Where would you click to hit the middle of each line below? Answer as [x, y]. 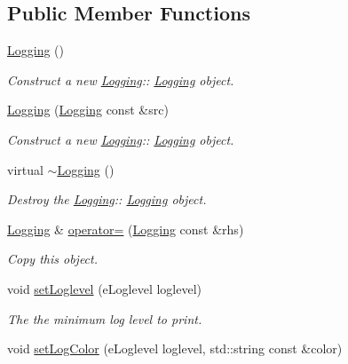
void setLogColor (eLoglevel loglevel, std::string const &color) [175, 348]
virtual [25, 169]
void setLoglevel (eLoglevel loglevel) [105, 288]
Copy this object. [52, 259]
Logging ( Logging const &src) [88, 110]
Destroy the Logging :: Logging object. [107, 199]
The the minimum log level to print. [105, 318]
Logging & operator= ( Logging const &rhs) [126, 229]
